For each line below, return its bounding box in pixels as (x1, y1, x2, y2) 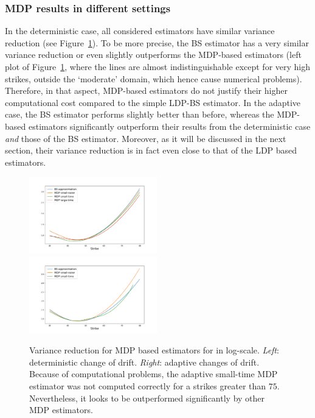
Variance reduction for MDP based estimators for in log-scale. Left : (29, 344, 279, 356)
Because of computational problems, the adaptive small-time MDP (29, 367, 278, 380)
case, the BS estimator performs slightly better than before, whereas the (5, 108, 274, 121)
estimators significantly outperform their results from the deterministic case (28, 119, 311, 132)
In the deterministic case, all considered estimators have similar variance (5, 24, 275, 37)
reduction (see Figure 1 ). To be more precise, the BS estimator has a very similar (5, 36, 309, 49)
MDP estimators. (29, 403, 93, 416)
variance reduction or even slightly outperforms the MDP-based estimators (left (5, 48, 302, 61)
